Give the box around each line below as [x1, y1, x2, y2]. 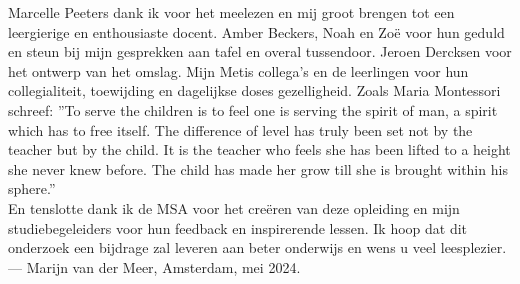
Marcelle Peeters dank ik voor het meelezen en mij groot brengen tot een [8, 2, 455, 22]
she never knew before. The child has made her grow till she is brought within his [8, 158, 508, 179]
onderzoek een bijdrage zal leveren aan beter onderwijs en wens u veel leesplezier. [8, 237, 507, 258]
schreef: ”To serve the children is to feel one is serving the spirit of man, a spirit [8, 99, 498, 120]
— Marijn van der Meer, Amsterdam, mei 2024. [8, 256, 301, 277]
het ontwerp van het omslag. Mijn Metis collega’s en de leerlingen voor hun [8, 60, 469, 81]
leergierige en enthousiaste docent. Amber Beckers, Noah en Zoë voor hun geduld [8, 21, 505, 42]
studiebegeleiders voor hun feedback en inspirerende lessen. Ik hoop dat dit [8, 217, 468, 238]
